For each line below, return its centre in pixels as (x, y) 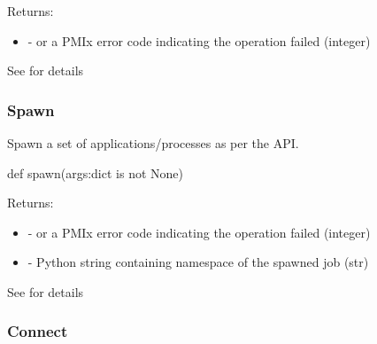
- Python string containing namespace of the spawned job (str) (198, 262)
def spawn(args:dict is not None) (95, 172)
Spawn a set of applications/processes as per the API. (153, 143)
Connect (38, 331)
